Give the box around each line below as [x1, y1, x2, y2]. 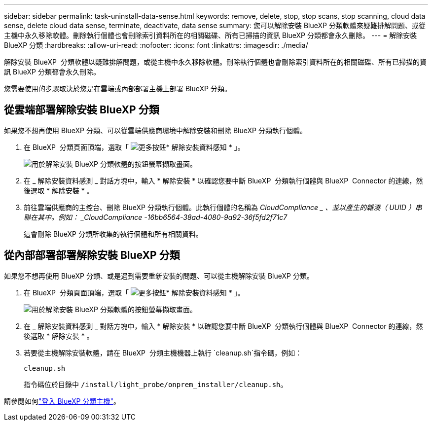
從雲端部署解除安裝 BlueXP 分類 [4, 104, 159, 116]
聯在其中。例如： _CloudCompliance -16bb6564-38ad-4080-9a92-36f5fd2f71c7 [24, 212, 288, 221]
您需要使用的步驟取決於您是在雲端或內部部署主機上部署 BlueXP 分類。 [4, 84, 231, 93]
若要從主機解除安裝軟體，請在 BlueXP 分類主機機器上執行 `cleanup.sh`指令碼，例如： [24, 348, 302, 357]
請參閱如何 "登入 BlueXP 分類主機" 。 [4, 396, 121, 405]
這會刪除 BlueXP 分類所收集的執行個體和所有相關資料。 [24, 229, 203, 238]
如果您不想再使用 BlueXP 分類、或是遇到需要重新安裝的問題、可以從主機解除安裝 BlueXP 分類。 [4, 271, 314, 280]
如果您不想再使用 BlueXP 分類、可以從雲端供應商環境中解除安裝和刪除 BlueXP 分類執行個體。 [4, 126, 307, 135]
